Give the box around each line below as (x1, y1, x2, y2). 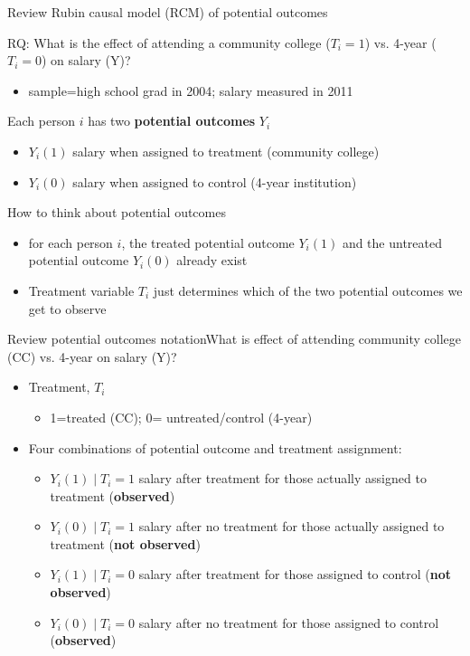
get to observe (28, 299, 107, 318)
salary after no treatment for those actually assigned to (138, 517, 445, 536)
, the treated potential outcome (121, 233, 295, 252)
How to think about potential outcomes (7, 203, 226, 222)
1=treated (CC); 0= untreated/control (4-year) (50, 407, 313, 426)
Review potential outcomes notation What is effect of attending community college (7, 329, 461, 348)
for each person (28, 233, 113, 252)
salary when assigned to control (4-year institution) (72, 172, 357, 191)
